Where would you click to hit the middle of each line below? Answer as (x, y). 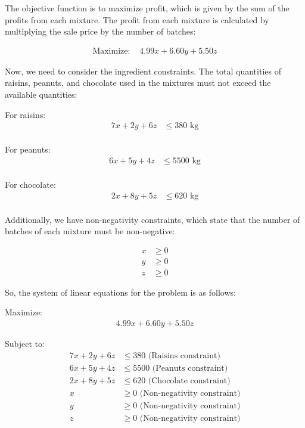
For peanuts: (28, 149)
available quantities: (41, 94)
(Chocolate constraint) (189, 381)
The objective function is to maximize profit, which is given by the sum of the (147, 8)
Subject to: (25, 344)
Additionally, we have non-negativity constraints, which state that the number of (152, 219)
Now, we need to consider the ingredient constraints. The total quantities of (143, 71)
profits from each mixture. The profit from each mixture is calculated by (137, 19)
